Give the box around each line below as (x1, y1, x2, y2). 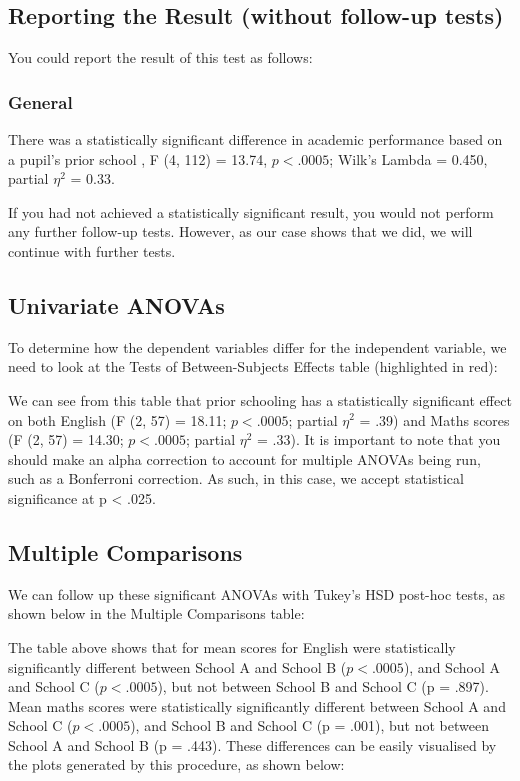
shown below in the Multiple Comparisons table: (8, 603, 305, 624)
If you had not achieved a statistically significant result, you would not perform (8, 201, 494, 222)
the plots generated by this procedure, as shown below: (8, 754, 345, 775)
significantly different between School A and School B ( (8, 656, 347, 677)
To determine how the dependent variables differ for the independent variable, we (8, 336, 507, 357)
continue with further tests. (8, 240, 176, 261)
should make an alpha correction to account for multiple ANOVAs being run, (8, 448, 481, 469)
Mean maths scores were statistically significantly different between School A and (8, 695, 506, 716)
